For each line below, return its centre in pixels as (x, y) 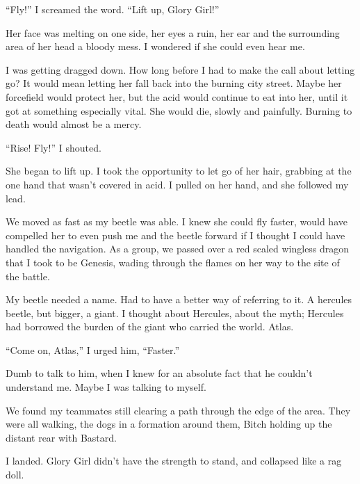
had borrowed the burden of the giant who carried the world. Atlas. (150, 326)
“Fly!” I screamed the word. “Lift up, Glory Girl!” (113, 9)
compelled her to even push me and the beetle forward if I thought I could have (175, 235)
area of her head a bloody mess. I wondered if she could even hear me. (155, 46)
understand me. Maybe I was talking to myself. (106, 387)
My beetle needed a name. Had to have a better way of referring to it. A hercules (179, 299)
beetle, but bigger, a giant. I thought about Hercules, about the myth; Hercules (175, 313)
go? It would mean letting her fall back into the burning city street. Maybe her (174, 83)
